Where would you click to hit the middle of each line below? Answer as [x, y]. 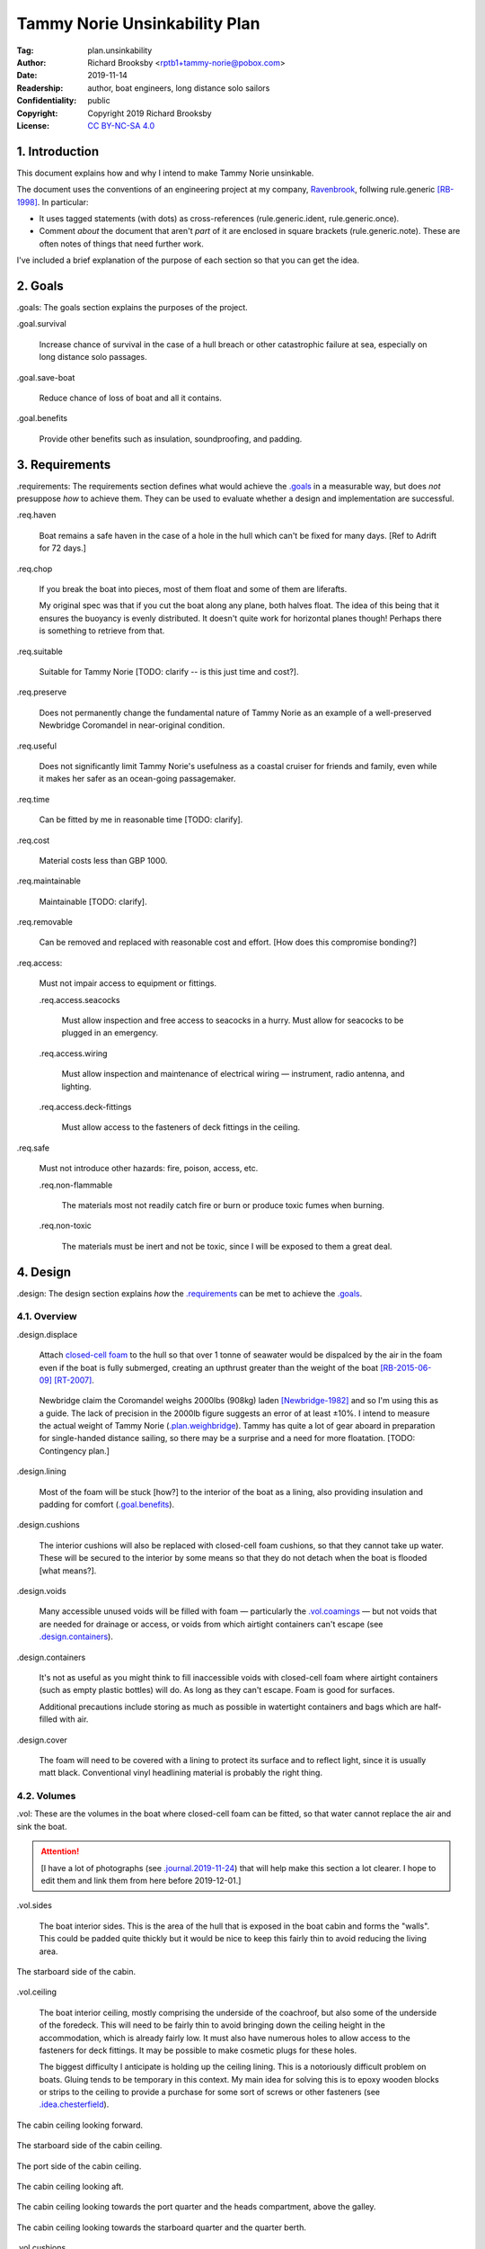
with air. [74, 1719]
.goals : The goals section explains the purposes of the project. [132, 308]
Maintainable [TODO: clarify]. [93, 901]
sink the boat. [42, 1826]
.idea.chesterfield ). [74, 2104]
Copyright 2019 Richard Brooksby [150, 113]
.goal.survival [41, 324]
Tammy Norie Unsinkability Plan [138, 23]
